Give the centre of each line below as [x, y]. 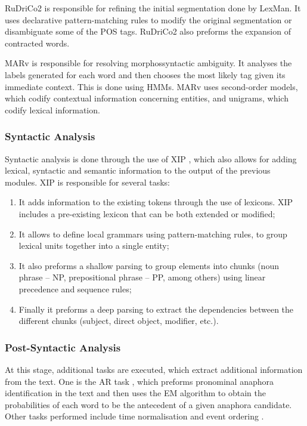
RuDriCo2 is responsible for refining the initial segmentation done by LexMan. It [153, 8]
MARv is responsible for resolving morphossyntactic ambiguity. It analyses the [148, 63]
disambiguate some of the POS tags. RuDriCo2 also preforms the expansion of [148, 31]
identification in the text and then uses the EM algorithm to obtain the [135, 393]
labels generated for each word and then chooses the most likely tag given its [145, 74]
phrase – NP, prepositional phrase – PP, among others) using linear [142, 277]
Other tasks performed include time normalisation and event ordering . [134, 416]
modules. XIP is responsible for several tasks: [87, 182]
